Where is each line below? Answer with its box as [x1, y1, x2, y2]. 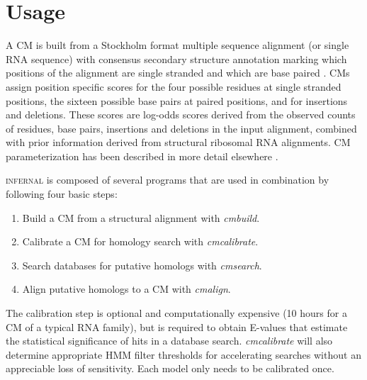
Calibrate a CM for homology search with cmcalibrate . [22, 234, 259, 249]
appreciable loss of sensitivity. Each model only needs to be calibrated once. [6, 361, 334, 376]
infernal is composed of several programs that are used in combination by [6, 172, 329, 187]
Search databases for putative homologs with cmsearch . [22, 257, 262, 272]
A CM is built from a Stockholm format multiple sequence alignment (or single [6, 38, 349, 52]
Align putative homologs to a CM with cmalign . [22, 281, 231, 296]
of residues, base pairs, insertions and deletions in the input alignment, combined [6, 121, 357, 135]
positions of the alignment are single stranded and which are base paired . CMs [6, 65, 350, 80]
